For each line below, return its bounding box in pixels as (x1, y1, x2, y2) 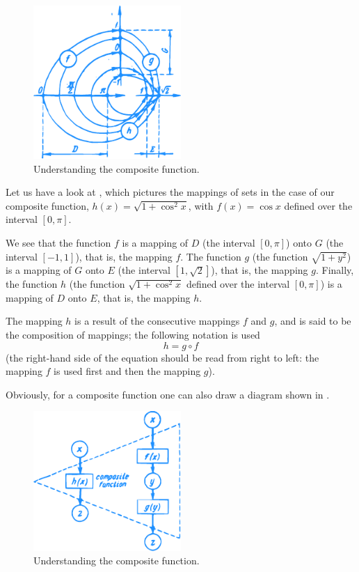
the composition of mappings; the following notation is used (6, 327, 260, 342)
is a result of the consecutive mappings (74, 314, 240, 328)
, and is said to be (274, 314, 351, 328)
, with (188, 198, 214, 212)
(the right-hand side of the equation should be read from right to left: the (6, 350, 319, 364)
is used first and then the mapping (54, 364, 201, 378)
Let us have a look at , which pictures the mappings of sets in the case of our (6, 185, 335, 199)
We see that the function (6, 235, 111, 249)
